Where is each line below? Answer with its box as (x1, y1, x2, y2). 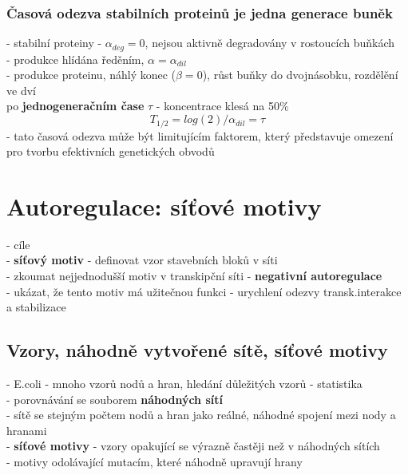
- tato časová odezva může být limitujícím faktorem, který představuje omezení (6, 127, 394, 144)
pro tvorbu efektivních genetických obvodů (6, 143, 215, 160)
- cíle (6, 236, 30, 252)
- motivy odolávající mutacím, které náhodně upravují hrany (6, 453, 303, 469)
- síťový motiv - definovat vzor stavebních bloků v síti (6, 251, 278, 268)
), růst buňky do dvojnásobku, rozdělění (202, 66, 398, 83)
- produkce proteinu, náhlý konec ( (6, 66, 176, 83)
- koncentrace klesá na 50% (156, 97, 289, 114)
